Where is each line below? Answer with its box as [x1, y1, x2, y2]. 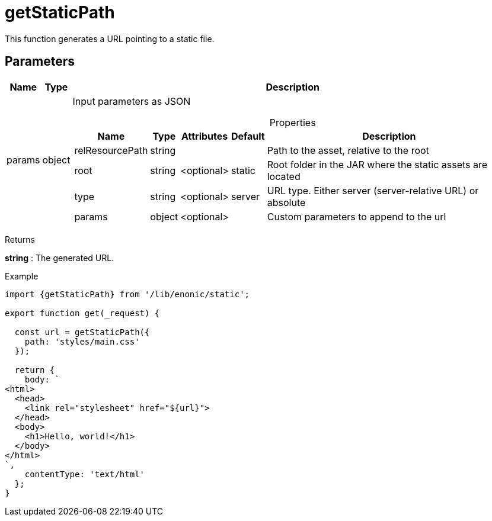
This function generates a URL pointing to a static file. [5, 33, 215, 44]
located [267, 170, 301, 182]
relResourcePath [74, 144, 148, 156]
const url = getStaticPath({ [14, 327, 150, 337]
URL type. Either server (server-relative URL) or [267, 184, 479, 197]
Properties [269, 116, 316, 128]
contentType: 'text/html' [24, 469, 145, 479]
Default [231, 130, 265, 142]
